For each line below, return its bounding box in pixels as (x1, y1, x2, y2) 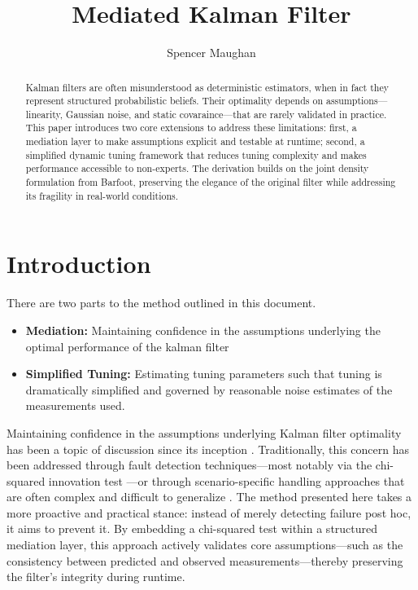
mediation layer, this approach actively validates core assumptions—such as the (7, 536, 403, 553)
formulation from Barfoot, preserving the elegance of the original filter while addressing (25, 175, 396, 189)
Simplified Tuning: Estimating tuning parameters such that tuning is (25, 365, 382, 382)
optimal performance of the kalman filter (25, 337, 229, 354)
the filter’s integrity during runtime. (7, 568, 185, 585)
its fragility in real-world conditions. (25, 188, 179, 202)
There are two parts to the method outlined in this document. (7, 294, 316, 311)
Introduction (7, 247, 151, 280)
